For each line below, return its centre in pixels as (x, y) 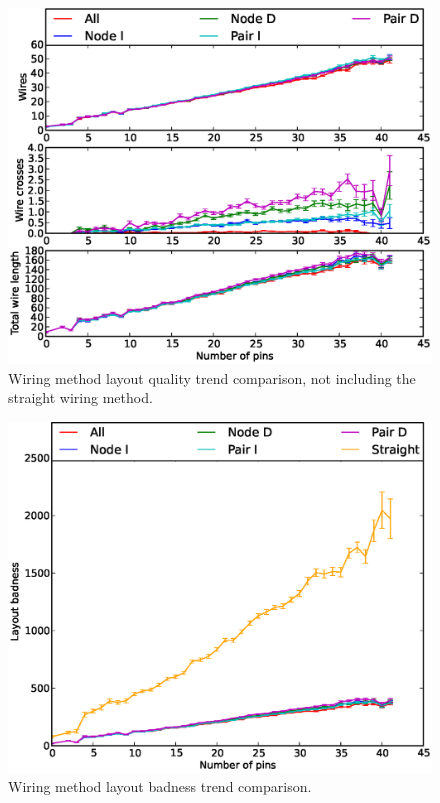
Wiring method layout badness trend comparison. (160, 786)
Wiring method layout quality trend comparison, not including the (212, 377)
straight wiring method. (80, 397)
